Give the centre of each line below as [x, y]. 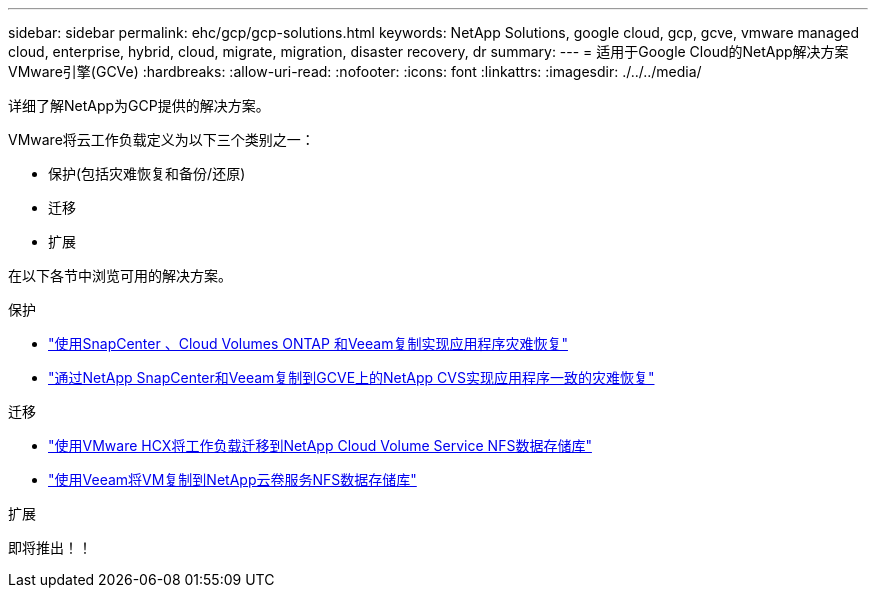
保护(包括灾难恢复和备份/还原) [147, 173]
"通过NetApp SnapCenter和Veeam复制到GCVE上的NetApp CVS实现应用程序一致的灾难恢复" [351, 377]
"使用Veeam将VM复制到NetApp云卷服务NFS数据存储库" [232, 479]
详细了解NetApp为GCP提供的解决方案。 [139, 105]
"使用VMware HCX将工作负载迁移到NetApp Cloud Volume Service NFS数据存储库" [320, 445]
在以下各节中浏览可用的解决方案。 [120, 275]
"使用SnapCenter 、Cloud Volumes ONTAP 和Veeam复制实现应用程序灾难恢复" [308, 343]
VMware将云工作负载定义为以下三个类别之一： [161, 139]
